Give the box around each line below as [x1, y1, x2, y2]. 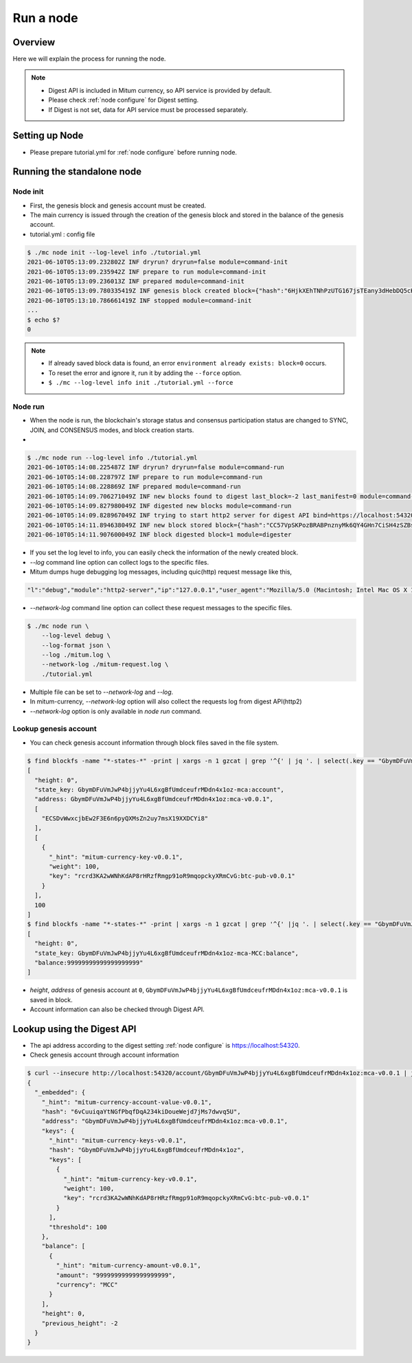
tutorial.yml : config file [30, 230, 95, 238]
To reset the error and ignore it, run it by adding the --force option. [48, 368, 242, 377]
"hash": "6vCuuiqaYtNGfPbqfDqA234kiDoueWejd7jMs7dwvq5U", [41, 1107, 241, 1116]
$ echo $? [27, 316, 60, 324]
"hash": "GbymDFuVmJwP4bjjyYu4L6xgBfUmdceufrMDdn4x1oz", [49, 1146, 245, 1154]
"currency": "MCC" [56, 1281, 118, 1288]
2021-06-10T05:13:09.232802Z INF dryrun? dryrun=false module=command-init [27, 258, 288, 266]
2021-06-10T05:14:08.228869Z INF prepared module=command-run [27, 483, 241, 491]
